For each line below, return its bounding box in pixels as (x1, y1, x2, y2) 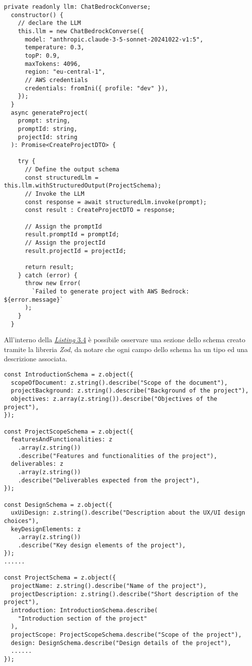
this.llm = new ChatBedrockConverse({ (18, 27, 144, 35)
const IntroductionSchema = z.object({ (4, 371, 133, 378)
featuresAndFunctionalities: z (11, 436, 112, 443)
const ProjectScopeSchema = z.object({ (4, 428, 133, 435)
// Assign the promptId (24, 223, 102, 230)
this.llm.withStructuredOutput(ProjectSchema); (4, 182, 162, 189)
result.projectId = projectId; (24, 247, 126, 254)
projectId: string (18, 133, 78, 141)
